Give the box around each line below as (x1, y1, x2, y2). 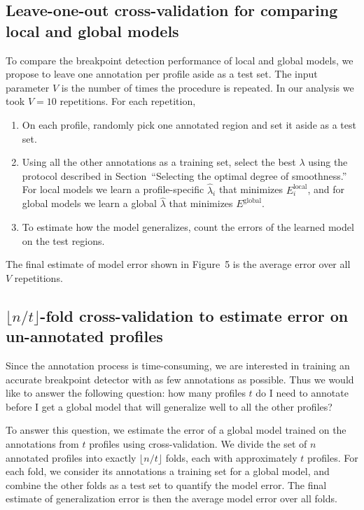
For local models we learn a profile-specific (22, 182, 204, 197)
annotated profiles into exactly (6, 450, 136, 465)
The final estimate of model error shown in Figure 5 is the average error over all (6, 257, 351, 271)
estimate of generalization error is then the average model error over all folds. (6, 491, 337, 506)
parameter (6, 80, 50, 94)
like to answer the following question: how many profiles (6, 385, 246, 400)
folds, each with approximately (165, 450, 297, 465)
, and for (307, 182, 344, 197)
